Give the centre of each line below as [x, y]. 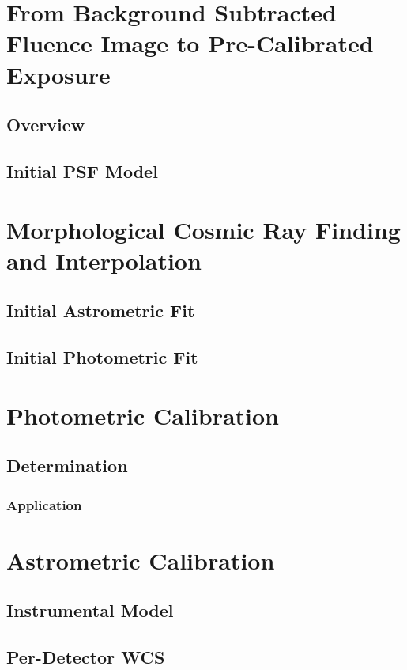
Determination [67, 466]
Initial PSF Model [82, 170]
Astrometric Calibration [141, 560]
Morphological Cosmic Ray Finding [203, 229]
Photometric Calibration [143, 415]
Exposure [58, 74]
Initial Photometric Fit [102, 357]
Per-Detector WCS [86, 656]
